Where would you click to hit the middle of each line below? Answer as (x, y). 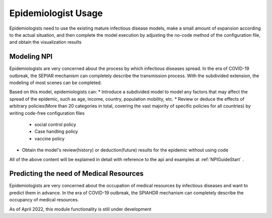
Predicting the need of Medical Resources (76, 174)
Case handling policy (56, 131)
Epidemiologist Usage (56, 13)
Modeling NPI (31, 57)
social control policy (55, 124)
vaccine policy (50, 138)
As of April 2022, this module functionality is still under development (80, 209)
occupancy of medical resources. (44, 200)
